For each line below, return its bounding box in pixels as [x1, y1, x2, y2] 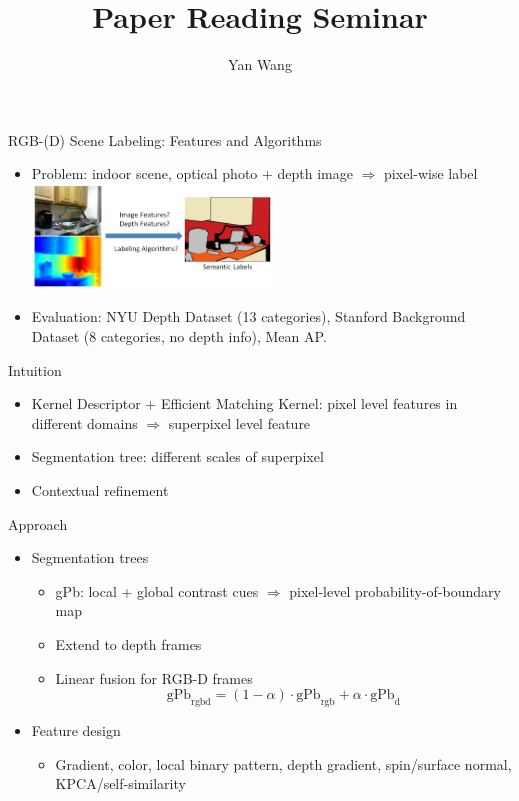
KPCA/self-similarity [55, 773, 186, 794]
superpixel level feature [168, 412, 311, 433]
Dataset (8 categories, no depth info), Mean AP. [31, 326, 327, 347]
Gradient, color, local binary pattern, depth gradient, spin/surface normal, [55, 753, 512, 774]
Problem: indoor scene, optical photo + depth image [31, 163, 353, 184]
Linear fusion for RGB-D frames [55, 667, 253, 688]
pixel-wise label [384, 163, 478, 184]
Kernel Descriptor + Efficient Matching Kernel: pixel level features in [31, 393, 458, 414]
